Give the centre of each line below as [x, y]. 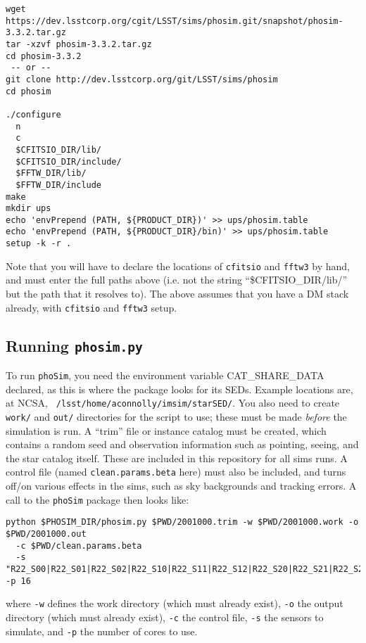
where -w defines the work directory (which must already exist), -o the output [175, 603]
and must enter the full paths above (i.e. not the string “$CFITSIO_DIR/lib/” [177, 280]
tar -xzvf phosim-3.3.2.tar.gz [79, 44]
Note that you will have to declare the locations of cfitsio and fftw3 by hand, [178, 266]
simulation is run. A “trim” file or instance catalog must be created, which [166, 430]
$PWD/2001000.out [46, 534]
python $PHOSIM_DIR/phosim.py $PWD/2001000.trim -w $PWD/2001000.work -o [182, 522]
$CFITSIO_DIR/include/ [69, 161]
